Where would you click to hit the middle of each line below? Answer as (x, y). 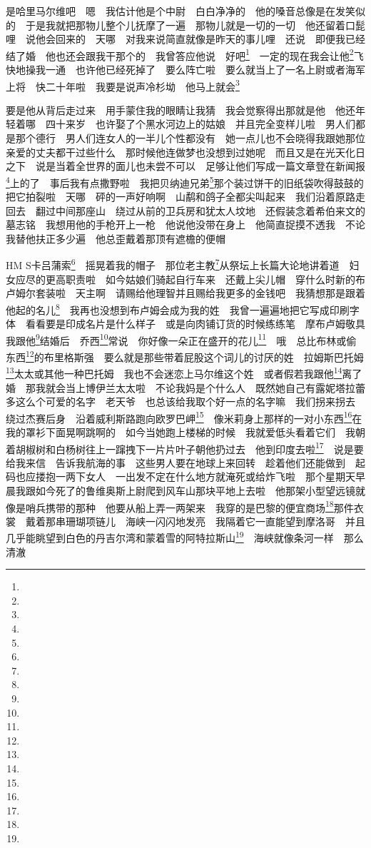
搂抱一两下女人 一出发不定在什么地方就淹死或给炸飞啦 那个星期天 (195, 476)
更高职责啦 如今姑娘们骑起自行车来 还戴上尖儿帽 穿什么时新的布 (205, 279)
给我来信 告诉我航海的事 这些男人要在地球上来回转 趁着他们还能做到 (176, 462)
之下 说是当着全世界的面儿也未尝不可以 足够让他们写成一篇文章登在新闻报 (185, 166)
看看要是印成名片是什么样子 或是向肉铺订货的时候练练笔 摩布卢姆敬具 (195, 324)
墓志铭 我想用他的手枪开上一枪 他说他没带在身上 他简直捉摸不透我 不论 (185, 224)
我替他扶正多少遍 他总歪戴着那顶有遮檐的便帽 (116, 238)
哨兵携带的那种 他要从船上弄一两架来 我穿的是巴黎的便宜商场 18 (179, 506)
